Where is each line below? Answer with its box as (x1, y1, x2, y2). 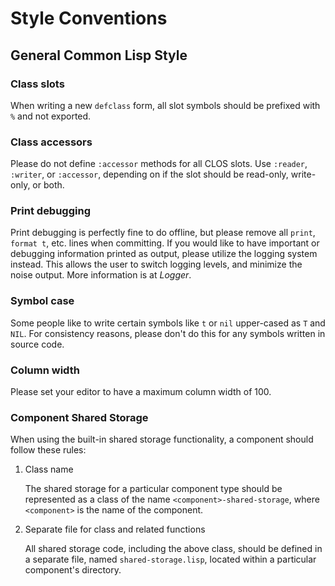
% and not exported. (10, 110, 92, 122)
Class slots (10, 77, 65, 91)
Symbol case (10, 294, 75, 308)
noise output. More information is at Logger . (10, 269, 192, 281)
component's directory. (24, 564, 122, 576)
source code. (10, 338, 65, 350)
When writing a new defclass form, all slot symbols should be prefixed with (10, 99, 321, 111)
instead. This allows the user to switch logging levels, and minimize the (10, 258, 303, 271)
